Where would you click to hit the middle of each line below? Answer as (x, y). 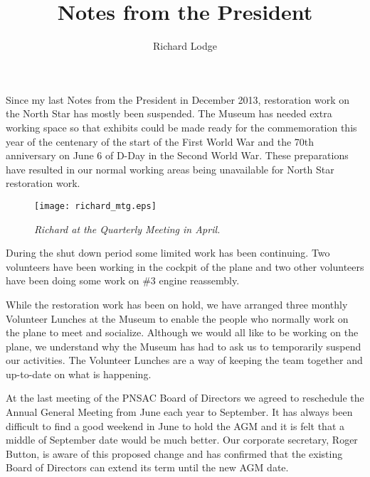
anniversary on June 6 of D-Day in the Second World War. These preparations (177, 155)
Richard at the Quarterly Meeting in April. (127, 229)
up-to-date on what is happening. (79, 374)
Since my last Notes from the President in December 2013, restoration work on (178, 99)
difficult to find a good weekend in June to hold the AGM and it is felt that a (175, 425)
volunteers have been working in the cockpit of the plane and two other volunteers (185, 266)
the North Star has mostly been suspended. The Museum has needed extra (169, 113)
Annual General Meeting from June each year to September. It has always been (179, 412)
